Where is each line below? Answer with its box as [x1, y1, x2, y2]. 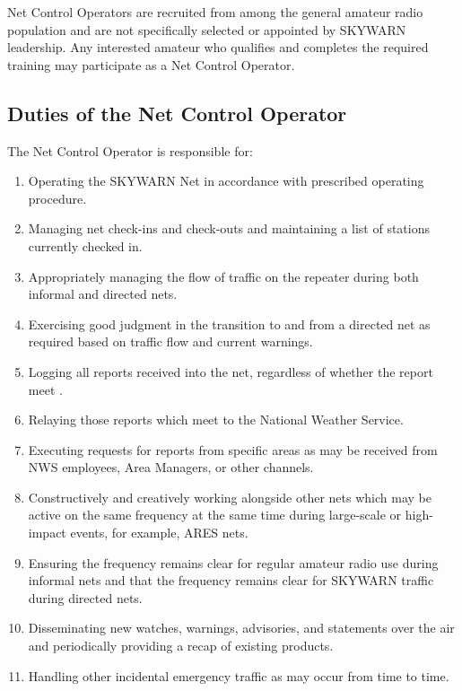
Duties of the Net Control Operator [7, 99, 347, 127]
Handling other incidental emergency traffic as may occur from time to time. [28, 666, 449, 685]
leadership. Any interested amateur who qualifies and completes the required [7, 38, 429, 57]
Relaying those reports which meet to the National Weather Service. [28, 410, 404, 429]
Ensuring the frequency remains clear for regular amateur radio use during [28, 553, 439, 572]
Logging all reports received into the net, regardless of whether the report [28, 362, 433, 380]
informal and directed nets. [28, 284, 178, 303]
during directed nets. [28, 588, 143, 607]
